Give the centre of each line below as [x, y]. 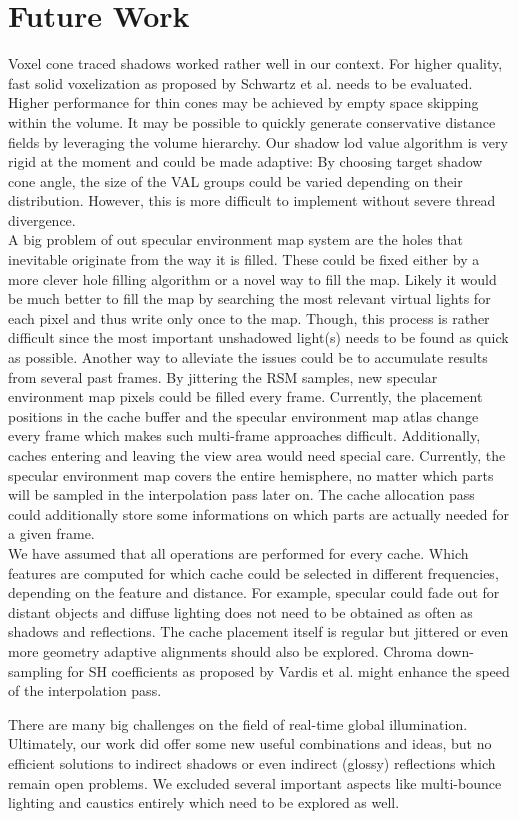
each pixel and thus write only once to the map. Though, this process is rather [249, 317]
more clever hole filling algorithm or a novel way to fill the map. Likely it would [252, 278]
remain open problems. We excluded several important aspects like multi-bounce [255, 782]
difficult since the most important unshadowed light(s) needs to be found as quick [258, 337]
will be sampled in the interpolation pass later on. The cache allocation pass [241, 494]
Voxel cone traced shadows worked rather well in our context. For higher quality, [255, 63]
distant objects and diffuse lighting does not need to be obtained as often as [240, 611]
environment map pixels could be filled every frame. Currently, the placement [245, 396]
